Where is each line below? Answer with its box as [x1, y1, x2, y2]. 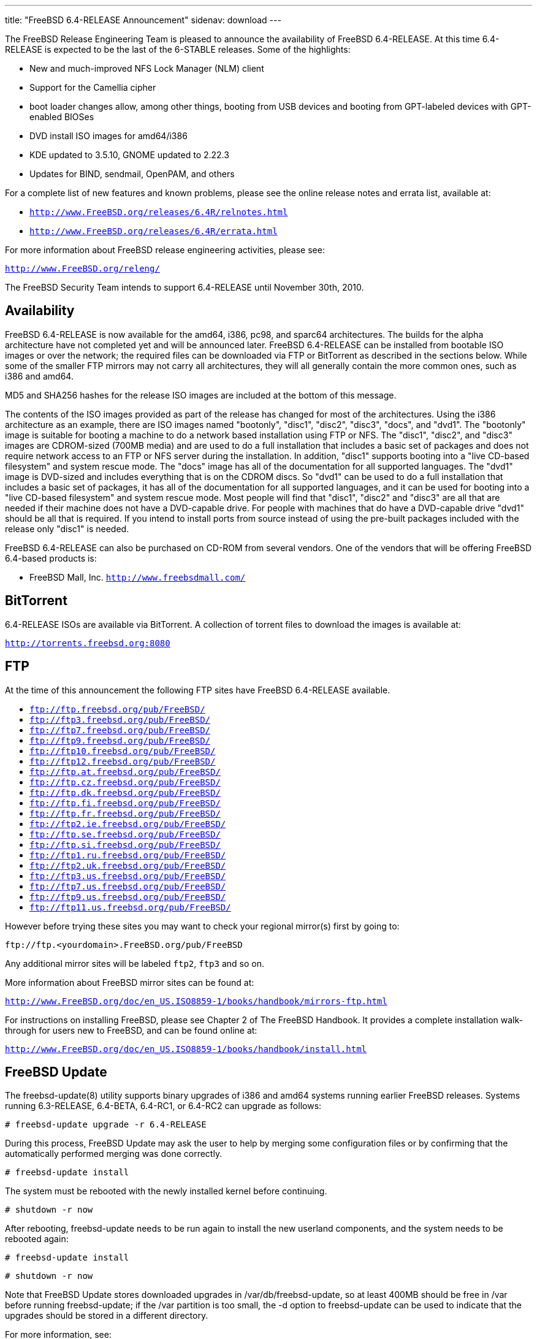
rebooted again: [5, 1234, 69, 1245]
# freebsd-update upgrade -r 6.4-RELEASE [5, 1120, 207, 1130]
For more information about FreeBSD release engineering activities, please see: [5, 245, 325, 255]
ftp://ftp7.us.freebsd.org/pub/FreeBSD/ [29, 881, 226, 891]
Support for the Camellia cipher [29, 82, 156, 93]
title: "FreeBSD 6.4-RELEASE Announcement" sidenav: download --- [5, 15, 281, 25]
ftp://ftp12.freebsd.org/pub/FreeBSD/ [29, 756, 216, 766]
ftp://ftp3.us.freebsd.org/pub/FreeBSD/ [29, 871, 226, 881]
